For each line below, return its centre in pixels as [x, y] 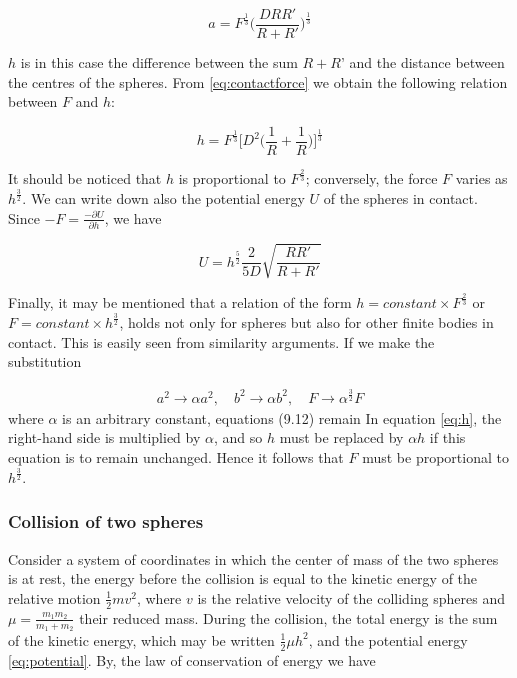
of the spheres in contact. [400, 198]
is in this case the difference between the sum [159, 62]
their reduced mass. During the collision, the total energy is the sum [288, 617]
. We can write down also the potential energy [163, 198]
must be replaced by [341, 437]
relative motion [54, 597]
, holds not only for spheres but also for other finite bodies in [306, 321]
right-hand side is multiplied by [104, 437]
